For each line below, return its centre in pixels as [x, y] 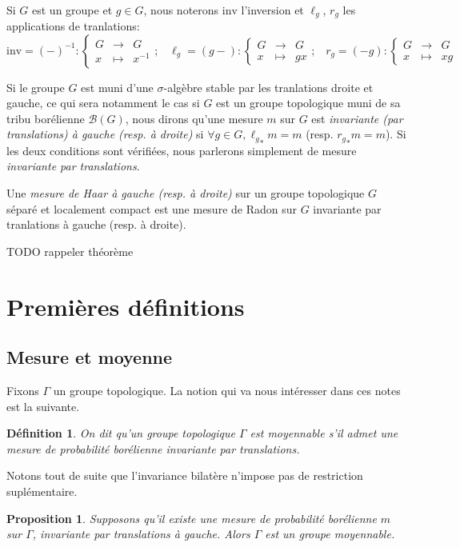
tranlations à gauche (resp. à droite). [96, 224]
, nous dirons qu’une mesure [194, 118]
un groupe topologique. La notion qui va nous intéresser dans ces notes [227, 391]
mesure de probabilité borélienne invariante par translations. [153, 448]
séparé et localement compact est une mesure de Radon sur [152, 208]
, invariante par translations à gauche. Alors [141, 534]
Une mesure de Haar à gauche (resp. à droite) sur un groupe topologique [186, 193]
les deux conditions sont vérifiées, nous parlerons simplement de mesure [182, 150]
